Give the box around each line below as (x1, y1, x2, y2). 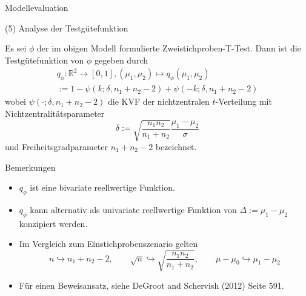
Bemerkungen (5, 160, 56, 173)
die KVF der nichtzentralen (107, 95, 210, 108)
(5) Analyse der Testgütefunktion (5, 21, 128, 34)
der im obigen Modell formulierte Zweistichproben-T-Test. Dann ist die (37, 42, 301, 54)
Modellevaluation (5, 1, 68, 13)
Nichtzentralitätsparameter (5, 107, 105, 119)
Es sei (5, 42, 27, 54)
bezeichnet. (155, 140, 197, 153)
